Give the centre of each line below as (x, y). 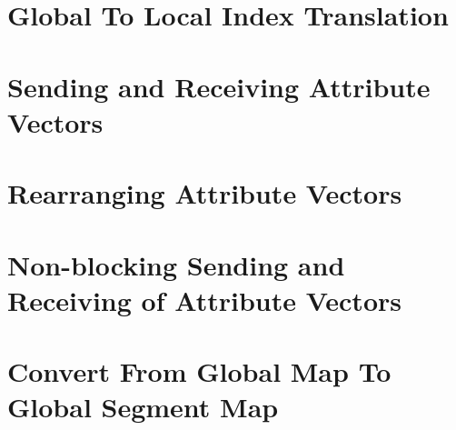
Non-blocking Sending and (176, 264)
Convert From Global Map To (199, 371)
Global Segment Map (143, 407)
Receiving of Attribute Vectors (204, 300)
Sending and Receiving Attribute (219, 86)
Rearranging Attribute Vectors (205, 193)
